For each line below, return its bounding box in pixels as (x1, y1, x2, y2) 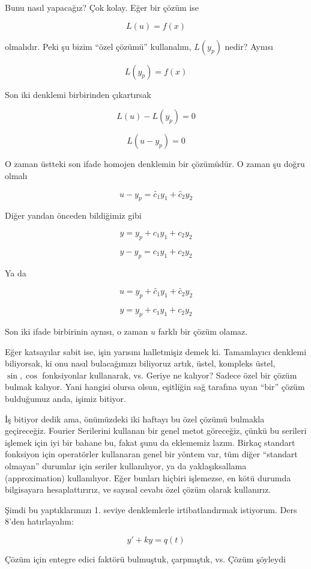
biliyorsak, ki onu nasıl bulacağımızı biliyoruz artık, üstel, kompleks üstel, (5, 357, 276, 370)
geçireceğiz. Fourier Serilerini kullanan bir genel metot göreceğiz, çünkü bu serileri (5, 424, 307, 437)
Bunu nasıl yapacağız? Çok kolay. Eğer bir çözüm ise (5, 1, 199, 13)
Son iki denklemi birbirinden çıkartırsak (5, 88, 151, 100)
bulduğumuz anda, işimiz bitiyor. (5, 392, 126, 404)
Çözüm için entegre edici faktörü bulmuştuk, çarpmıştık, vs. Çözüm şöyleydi (5, 552, 286, 565)
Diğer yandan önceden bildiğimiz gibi (5, 209, 142, 222)
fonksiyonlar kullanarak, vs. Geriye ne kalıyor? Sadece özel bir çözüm (42, 368, 297, 381)
